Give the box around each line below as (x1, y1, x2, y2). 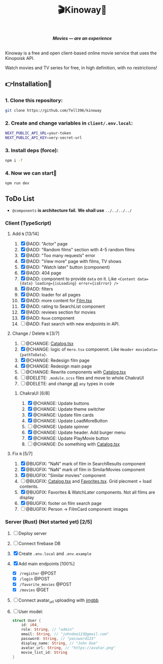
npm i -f (5, 158, 23, 163)
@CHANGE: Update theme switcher (33, 406, 105, 412)
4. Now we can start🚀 (5, 169, 57, 176)
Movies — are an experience (52, 35, 112, 41)
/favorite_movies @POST (19, 581, 72, 587)
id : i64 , (21, 622, 39, 628)
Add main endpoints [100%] (18, 560, 75, 566)
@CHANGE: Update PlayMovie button (33, 435, 109, 441)
